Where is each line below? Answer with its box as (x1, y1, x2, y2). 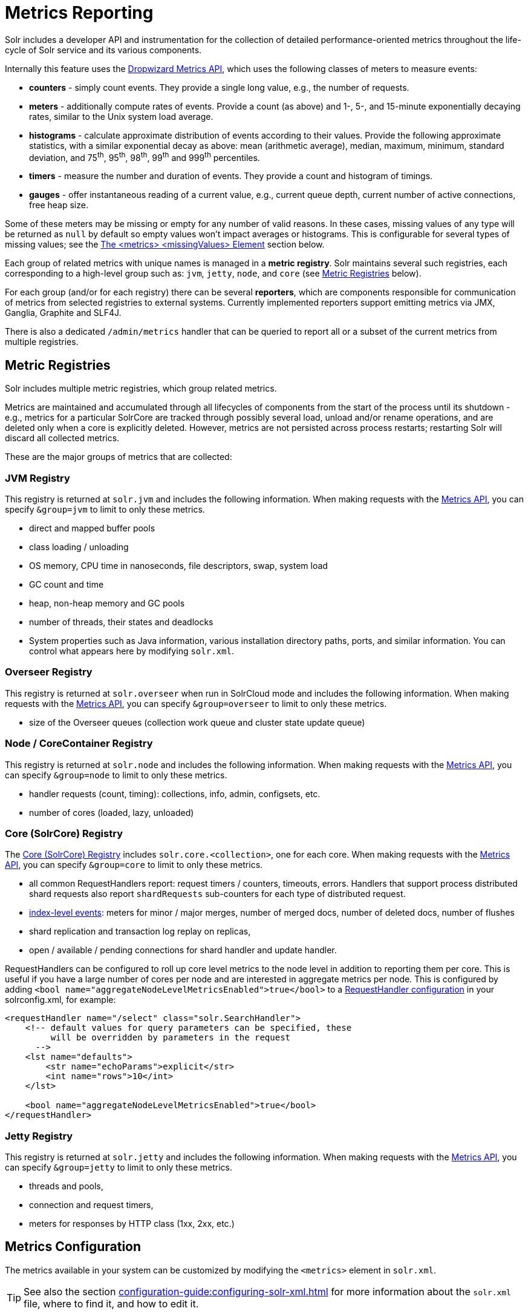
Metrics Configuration (5, 1239, 142, 1255)
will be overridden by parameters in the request (50, 1033, 291, 1043)
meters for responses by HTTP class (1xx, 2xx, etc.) (29, 1218, 235, 1229)
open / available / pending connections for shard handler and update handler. (29, 945, 337, 956)
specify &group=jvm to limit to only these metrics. (5, 504, 205, 514)
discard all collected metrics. (5, 433, 120, 444)
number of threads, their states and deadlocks (29, 617, 213, 627)
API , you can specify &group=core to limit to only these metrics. (5, 859, 263, 870)
